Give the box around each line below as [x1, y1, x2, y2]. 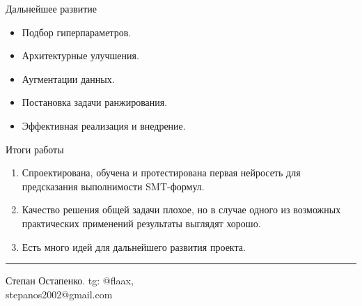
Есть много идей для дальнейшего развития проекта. [22, 239, 246, 254]
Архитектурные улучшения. [22, 48, 139, 63]
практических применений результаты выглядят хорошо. [22, 215, 261, 230]
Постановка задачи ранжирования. [22, 95, 168, 109]
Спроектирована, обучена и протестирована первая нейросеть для [22, 165, 301, 180]
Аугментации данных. [22, 71, 115, 86]
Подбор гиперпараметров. [22, 24, 132, 39]
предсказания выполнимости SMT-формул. [22, 178, 205, 193]
